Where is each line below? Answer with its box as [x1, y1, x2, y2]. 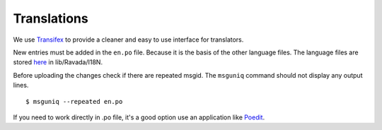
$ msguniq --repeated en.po [25, 97, 123, 105]
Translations [13, 11, 88, 26]
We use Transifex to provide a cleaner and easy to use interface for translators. [13, 35, 244, 44]
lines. [13, 81, 29, 90]
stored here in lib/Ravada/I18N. [13, 58, 103, 66]
